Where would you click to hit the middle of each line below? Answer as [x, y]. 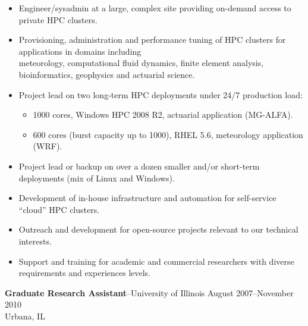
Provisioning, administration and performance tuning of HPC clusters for [152, 40]
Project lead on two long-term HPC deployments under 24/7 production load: [161, 94]
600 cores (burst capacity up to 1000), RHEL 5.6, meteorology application [168, 134]
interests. [35, 241]
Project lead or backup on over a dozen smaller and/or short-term [139, 166]
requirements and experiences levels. [85, 273]
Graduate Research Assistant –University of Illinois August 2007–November [149, 292]
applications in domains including [80, 51]
